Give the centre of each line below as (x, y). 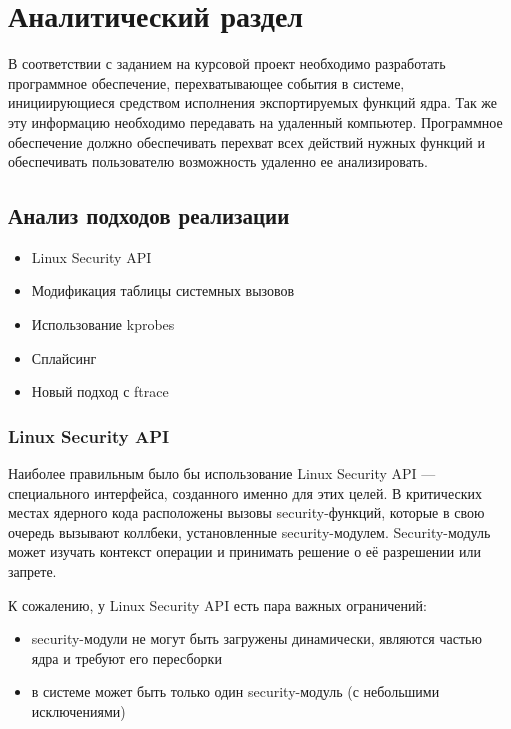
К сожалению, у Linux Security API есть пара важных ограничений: (217, 604)
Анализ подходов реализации (149, 215)
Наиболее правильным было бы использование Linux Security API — (222, 473)
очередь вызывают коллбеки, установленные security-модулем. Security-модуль (249, 531)
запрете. (32, 571)
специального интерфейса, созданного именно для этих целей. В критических (245, 492)
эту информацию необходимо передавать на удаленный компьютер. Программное (255, 121)
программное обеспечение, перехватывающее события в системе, (206, 82)
